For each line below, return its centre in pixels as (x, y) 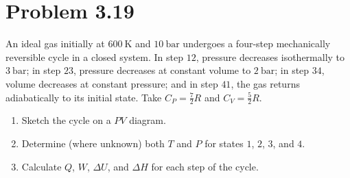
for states (224, 143)
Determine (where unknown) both (93, 143)
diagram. (148, 120)
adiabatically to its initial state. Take (84, 97)
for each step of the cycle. (205, 166)
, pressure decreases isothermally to (270, 56)
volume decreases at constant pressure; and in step (112, 83)
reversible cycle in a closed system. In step (95, 56)
